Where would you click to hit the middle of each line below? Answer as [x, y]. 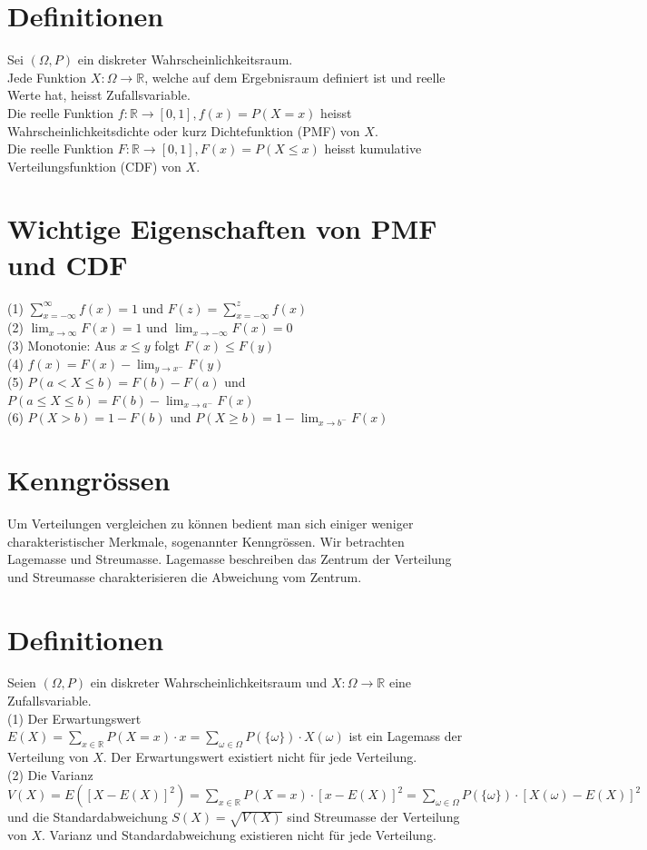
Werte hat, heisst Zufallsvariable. [99, 95]
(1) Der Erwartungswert [74, 718]
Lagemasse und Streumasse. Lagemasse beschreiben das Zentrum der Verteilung [230, 559]
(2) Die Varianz [50, 774]
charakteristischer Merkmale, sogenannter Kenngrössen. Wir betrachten [206, 541]
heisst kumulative [373, 148]
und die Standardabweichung [88, 817]
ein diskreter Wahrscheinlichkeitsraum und [209, 682]
